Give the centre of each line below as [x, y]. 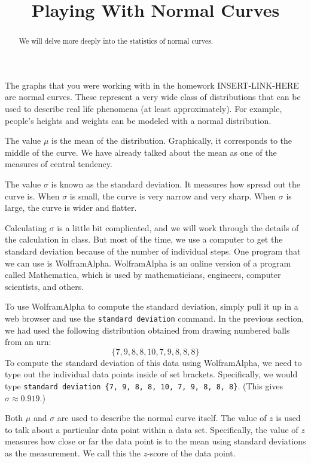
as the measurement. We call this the [73, 453]
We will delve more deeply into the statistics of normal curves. [116, 41]
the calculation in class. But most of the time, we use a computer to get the [144, 239]
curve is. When [32, 196]
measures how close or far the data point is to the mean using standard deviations [155, 441]
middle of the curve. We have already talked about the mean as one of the [141, 152]
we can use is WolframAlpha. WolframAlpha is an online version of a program [148, 263]
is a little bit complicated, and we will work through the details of [178, 227]
